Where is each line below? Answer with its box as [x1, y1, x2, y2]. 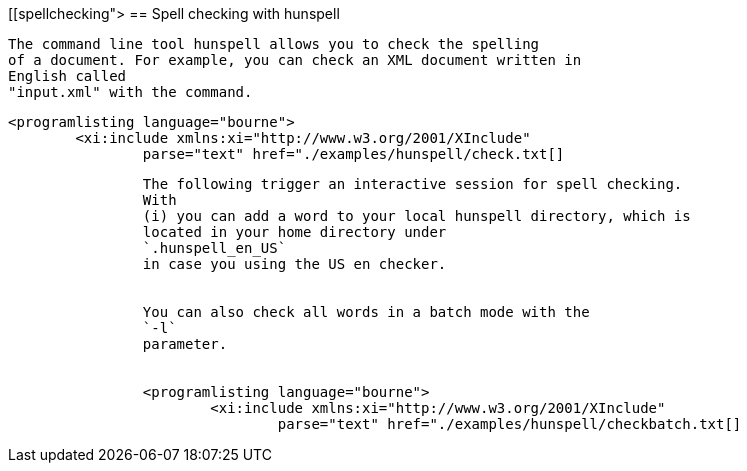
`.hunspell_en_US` [142, 240, 287, 256]
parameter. [142, 336, 228, 352]
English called [8, 68, 127, 84]
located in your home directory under [142, 224, 447, 240]
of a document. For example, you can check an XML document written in [8, 52, 582, 68]
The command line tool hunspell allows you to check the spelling [8, 36, 540, 52]
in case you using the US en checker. [142, 256, 447, 272]
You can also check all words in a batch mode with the [142, 304, 590, 320]
